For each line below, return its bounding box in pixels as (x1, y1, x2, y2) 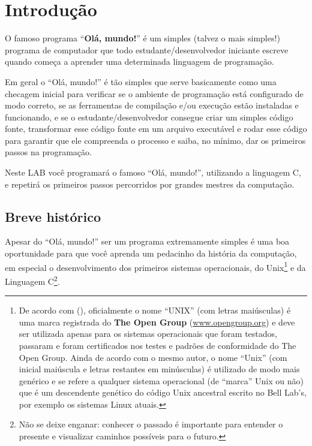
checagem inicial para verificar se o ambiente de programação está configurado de (5, 87, 304, 100)
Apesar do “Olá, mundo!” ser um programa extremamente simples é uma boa (5, 235, 290, 248)
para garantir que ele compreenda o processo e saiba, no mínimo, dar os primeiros (5, 134, 306, 146)
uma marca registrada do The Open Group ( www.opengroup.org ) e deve (19, 315, 295, 328)
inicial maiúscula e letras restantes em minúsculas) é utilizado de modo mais (19, 363, 300, 375)
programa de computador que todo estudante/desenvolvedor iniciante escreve (5, 43, 289, 56)
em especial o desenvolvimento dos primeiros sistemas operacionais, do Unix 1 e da (5, 259, 306, 273)
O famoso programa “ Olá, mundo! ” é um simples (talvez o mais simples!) (5, 32, 280, 44)
